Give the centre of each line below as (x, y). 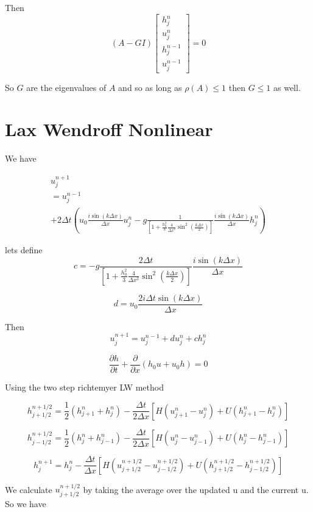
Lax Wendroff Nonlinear (109, 129)
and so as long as (150, 87)
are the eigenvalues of (66, 87)
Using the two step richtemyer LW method (84, 387)
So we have (26, 503)
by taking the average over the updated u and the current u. (196, 489)
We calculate (29, 489)
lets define (24, 250)
